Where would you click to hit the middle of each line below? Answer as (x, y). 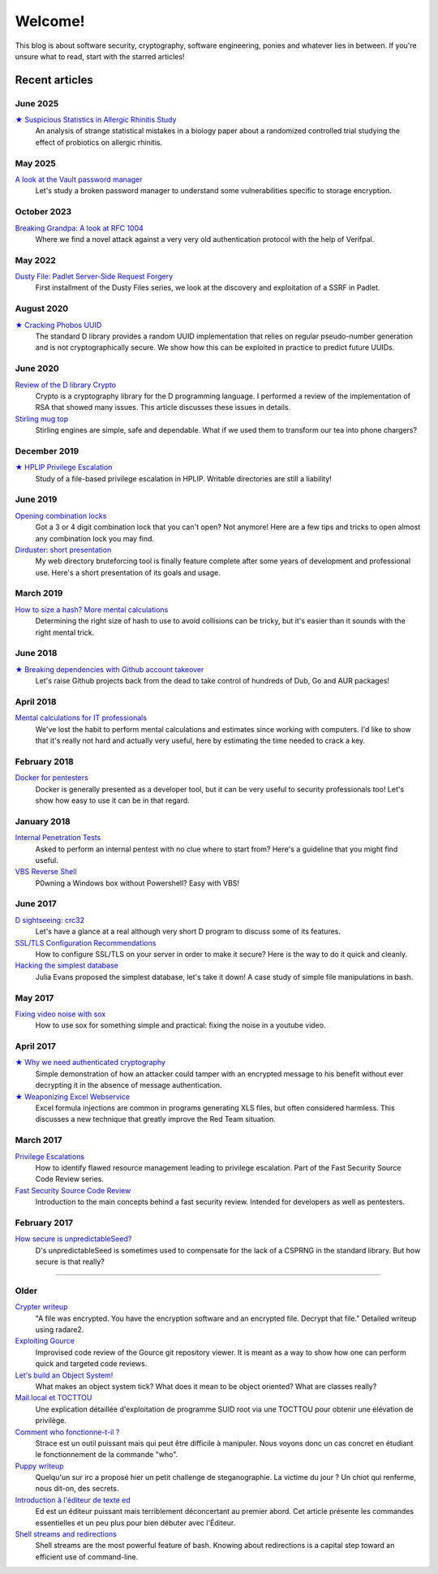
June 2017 (36, 903)
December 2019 (47, 451)
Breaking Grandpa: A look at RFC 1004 (79, 228)
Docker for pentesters (52, 778)
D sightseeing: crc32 (50, 920)
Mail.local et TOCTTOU (54, 1398)
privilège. (51, 1421)
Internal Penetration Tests (58, 838)
